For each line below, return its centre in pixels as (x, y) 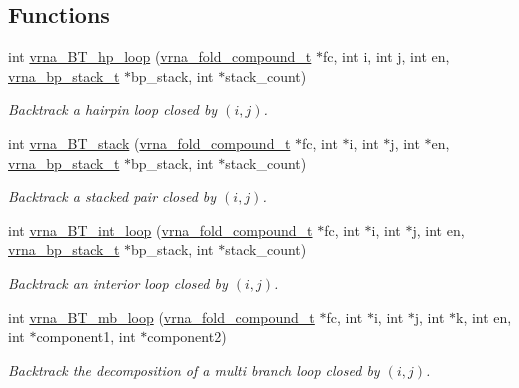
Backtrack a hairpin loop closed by (113, 109)
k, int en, (484, 316)
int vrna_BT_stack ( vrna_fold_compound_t (149, 142)
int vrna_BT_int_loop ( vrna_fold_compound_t (160, 229)
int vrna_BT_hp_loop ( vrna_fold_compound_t (160, 56)
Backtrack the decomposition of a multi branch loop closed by (194, 369)
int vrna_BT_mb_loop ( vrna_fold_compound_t (161, 316)
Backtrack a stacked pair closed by (112, 196)
